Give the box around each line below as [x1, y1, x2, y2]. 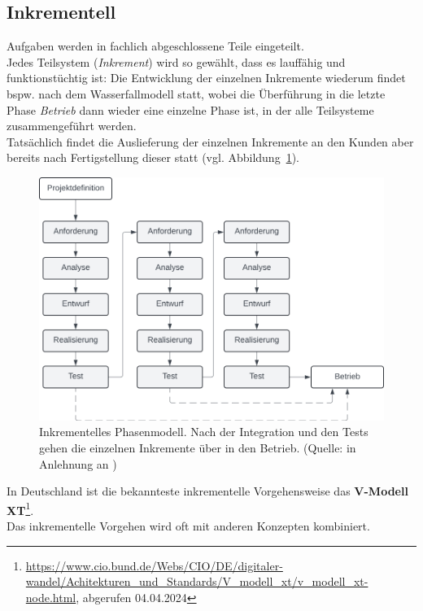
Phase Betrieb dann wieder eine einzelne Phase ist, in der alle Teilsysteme [7, 101, 374, 118]
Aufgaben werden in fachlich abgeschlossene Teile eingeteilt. [7, 37, 304, 55]
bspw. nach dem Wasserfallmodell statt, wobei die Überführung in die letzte [7, 85, 386, 102]
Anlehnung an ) [39, 455, 117, 472]
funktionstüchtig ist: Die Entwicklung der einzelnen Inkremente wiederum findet [7, 69, 406, 86]
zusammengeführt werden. [7, 117, 137, 134]
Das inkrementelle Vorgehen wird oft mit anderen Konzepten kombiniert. [7, 517, 370, 535]
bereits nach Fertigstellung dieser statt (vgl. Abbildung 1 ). [7, 149, 300, 166]
